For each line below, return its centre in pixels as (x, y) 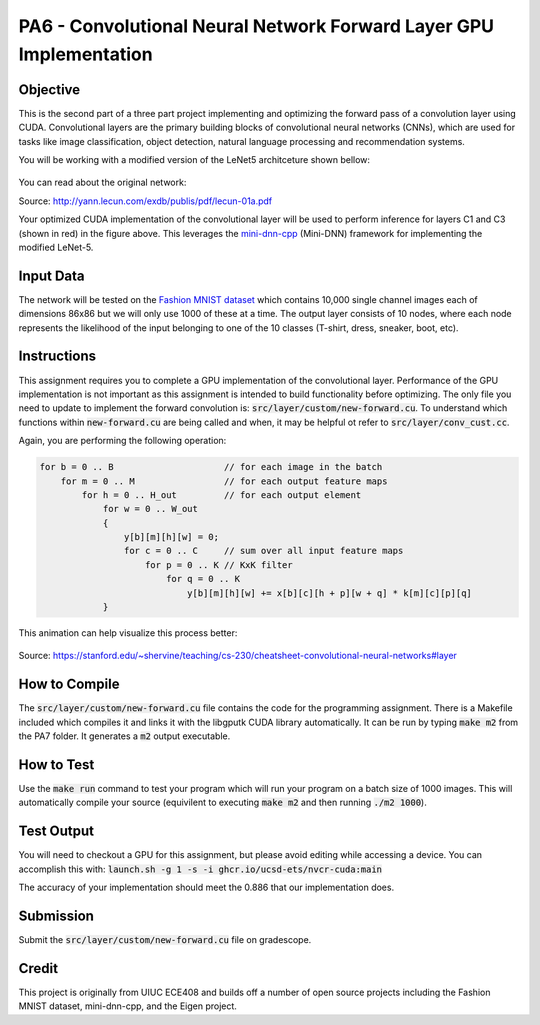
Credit (38, 968)
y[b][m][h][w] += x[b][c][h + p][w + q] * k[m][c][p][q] (329, 593)
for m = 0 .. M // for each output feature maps (224, 481)
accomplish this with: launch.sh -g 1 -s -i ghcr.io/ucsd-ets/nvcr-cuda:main (200, 869)
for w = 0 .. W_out (150, 509)
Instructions (57, 356)
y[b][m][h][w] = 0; (171, 537)
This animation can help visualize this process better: (128, 633)
